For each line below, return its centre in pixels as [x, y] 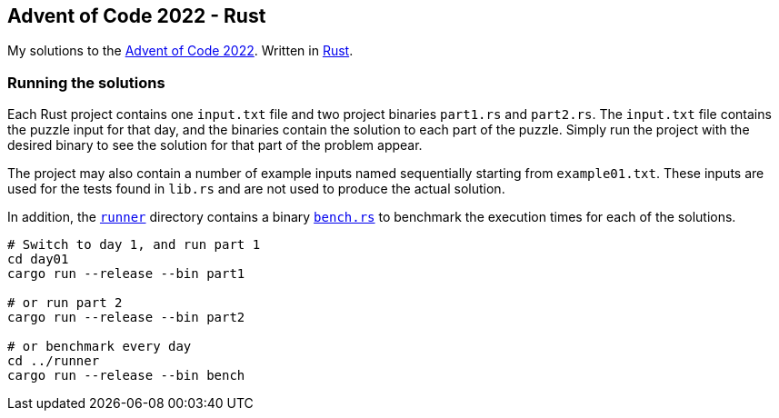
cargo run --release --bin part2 [126, 318]
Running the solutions [86, 82]
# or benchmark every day [100, 347]
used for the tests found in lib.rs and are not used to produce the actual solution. [256, 189]
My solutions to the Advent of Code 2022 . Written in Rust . [180, 51]
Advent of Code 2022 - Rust [137, 16]
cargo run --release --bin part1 [126, 274]
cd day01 [38, 259]
